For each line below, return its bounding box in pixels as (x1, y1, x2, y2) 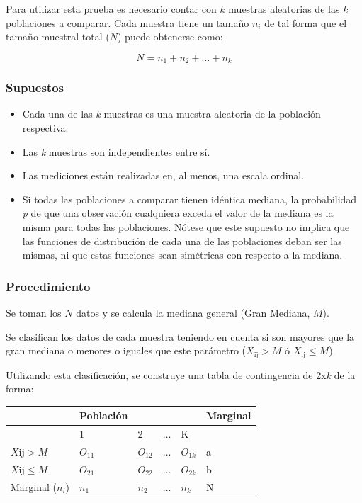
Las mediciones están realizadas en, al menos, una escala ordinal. (22, 168, 305, 183)
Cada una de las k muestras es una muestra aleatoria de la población (22, 106, 321, 121)
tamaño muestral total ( (6, 29, 110, 44)
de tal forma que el (264, 15, 347, 30)
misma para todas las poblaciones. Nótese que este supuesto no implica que (22, 220, 350, 234)
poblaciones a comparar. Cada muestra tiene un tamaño (6, 15, 249, 30)
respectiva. (22, 120, 69, 135)
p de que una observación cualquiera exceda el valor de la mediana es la (22, 205, 334, 220)
